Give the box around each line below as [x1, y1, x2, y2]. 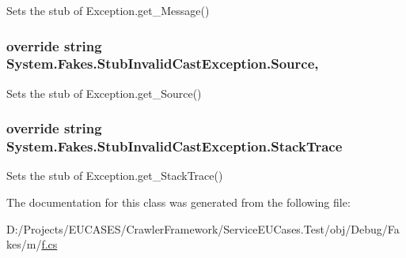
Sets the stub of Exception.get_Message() [6, 2, 210, 18]
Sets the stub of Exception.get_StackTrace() [6, 167, 223, 184]
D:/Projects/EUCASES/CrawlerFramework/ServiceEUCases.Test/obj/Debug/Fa [6, 220, 400, 237]
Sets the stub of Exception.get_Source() [6, 84, 202, 101]
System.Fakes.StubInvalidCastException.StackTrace [6, 136, 343, 156]
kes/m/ [6, 236, 42, 252]
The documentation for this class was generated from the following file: [6, 194, 351, 211]
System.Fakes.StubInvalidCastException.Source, [6, 54, 319, 73]
